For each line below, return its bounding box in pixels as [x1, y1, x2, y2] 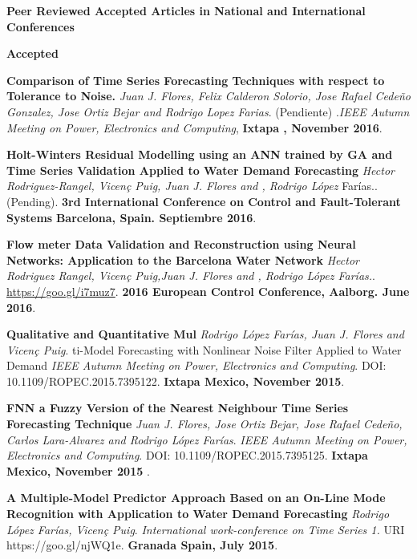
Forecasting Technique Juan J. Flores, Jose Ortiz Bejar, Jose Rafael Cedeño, [6, 415, 403, 432]
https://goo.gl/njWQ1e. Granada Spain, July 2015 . [6, 537, 278, 553]
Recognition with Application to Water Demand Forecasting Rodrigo [6, 505, 390, 522]
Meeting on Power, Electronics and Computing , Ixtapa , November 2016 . [6, 119, 383, 136]
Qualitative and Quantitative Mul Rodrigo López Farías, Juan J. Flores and [6, 326, 404, 342]
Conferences [6, 18, 75, 34]
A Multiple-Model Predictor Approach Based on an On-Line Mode [6, 489, 386, 506]
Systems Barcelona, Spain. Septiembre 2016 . [6, 209, 257, 225]
